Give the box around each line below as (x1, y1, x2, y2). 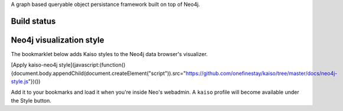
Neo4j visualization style (11, 35, 104, 45)
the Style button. (11, 97, 51, 104)
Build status (11, 16, 56, 26)
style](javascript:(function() (58, 61, 126, 68)
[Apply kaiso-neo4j (11, 61, 58, 68)
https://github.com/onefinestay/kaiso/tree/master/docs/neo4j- (185, 70, 338, 77)
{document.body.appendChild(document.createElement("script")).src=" (11, 70, 186, 77)
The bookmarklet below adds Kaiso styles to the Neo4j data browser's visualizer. (11, 50, 208, 57)
